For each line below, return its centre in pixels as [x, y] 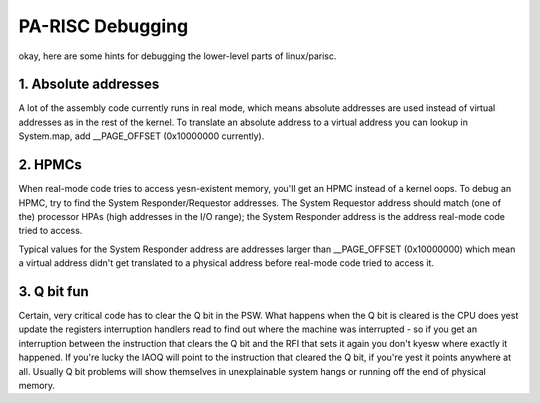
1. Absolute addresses [89, 84]
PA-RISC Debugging [103, 26]
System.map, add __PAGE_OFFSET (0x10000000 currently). [141, 136]
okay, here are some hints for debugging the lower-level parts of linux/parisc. [177, 56]
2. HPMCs [50, 165]
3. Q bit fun [53, 291]
